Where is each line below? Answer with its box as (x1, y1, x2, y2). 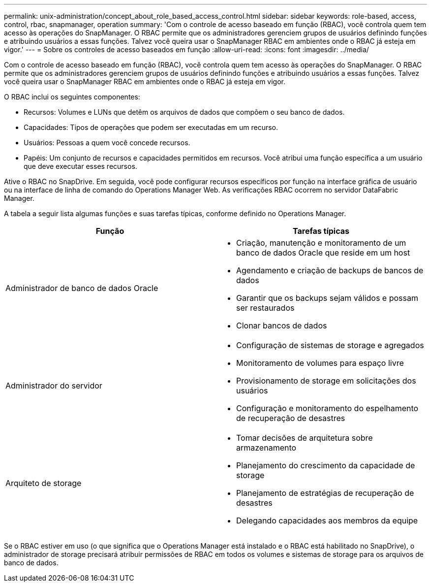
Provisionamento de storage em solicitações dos (236, 376, 416, 386)
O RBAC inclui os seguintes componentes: (4, 93, 140, 101)
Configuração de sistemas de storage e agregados (236, 340, 424, 350)
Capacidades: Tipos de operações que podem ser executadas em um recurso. (24, 123, 278, 131)
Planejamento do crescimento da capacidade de (236, 460, 415, 470)
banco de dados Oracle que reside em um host (236, 248, 410, 258)
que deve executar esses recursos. (24, 162, 137, 170)
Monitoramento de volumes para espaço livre (236, 358, 404, 368)
